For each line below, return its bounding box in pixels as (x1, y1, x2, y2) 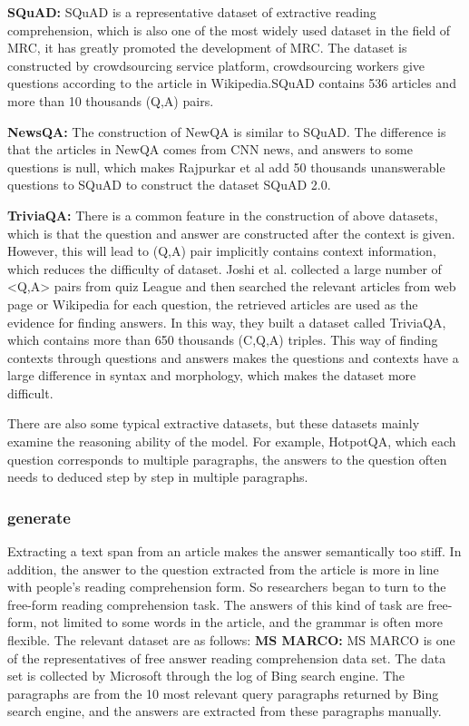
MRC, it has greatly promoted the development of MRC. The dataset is (7, 38, 407, 57)
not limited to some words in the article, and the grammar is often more (40, 613, 443, 632)
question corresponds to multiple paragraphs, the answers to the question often (7, 449, 447, 468)
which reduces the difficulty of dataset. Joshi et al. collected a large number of (7, 259, 442, 278)
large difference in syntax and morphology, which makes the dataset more (7, 366, 416, 385)
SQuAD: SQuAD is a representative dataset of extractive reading (7, 3, 376, 21)
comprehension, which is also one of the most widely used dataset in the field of (7, 20, 451, 39)
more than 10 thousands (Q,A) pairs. (7, 91, 214, 110)
